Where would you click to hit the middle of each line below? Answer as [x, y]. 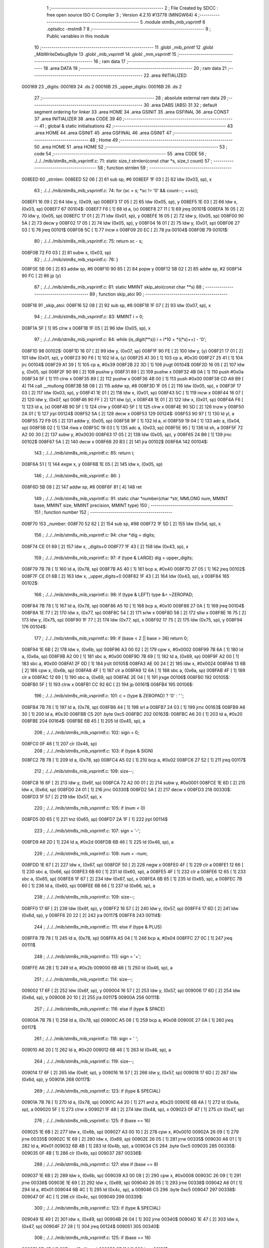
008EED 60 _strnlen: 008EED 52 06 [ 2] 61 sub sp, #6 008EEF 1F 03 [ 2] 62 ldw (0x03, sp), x [117, 179]
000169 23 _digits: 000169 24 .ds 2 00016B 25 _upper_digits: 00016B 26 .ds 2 [102, 86]
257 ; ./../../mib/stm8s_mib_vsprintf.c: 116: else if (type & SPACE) [100, 1009]
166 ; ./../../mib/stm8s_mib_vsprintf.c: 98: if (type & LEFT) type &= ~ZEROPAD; [114, 595]
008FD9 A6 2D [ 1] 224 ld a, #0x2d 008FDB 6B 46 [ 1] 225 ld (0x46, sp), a [98, 842]
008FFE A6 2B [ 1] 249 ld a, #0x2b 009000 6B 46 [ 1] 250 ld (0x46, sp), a [97, 968]
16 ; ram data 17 [109, 61]
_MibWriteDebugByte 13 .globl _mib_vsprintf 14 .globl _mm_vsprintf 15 [105, 54]
